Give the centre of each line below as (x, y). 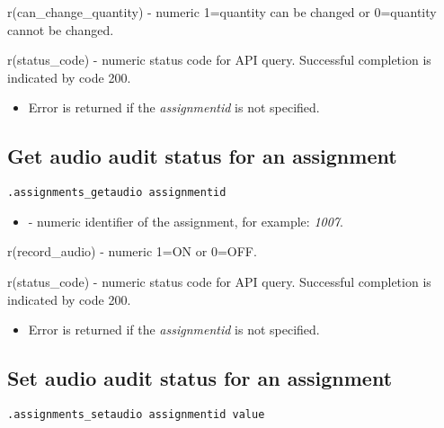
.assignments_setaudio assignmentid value (136, 415)
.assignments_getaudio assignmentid (117, 193)
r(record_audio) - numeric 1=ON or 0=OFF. (132, 251)
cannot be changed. (61, 29)
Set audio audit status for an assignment (200, 378)
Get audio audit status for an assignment (202, 156)
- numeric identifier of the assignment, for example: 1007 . (186, 221)
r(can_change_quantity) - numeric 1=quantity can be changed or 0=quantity (222, 12)
